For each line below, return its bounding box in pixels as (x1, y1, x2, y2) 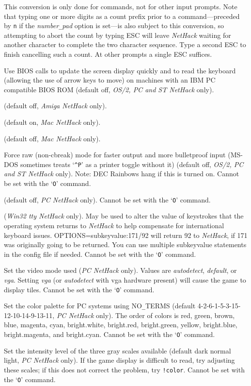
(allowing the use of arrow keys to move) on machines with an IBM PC (4, 75, 216, 85)
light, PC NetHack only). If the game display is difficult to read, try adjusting (4, 355, 235, 365)
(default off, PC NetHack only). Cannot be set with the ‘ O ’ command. (4, 194, 211, 204)
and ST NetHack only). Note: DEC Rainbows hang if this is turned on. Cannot (4, 168, 239, 179)
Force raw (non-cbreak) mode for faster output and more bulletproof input (4, 150, 226, 160)
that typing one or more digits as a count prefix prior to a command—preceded (4, 11, 240, 21)
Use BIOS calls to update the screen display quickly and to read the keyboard (4, 65, 236, 75)
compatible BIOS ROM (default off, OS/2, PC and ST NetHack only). (4, 84, 214, 94)
